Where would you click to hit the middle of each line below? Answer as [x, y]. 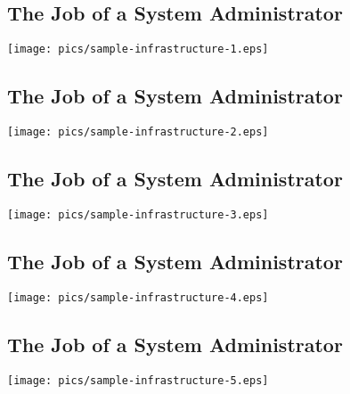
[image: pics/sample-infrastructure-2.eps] [138, 132]
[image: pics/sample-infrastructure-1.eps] [138, 49]
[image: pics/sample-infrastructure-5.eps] [138, 380]
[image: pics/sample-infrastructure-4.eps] [138, 297]
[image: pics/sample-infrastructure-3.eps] [138, 214]
